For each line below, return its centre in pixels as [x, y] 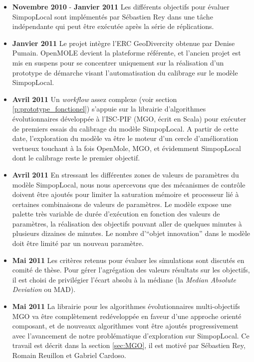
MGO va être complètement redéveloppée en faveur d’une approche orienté [127, 316]
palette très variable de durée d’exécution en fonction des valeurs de [116, 214]
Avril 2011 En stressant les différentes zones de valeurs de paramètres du [126, 174]
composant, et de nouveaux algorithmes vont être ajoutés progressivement [125, 326]
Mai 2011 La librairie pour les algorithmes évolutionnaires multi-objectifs [126, 306]
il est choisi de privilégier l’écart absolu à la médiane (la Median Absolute [124, 279]
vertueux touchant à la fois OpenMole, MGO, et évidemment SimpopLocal [127, 148]
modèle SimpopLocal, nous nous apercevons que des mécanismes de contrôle [129, 184]
